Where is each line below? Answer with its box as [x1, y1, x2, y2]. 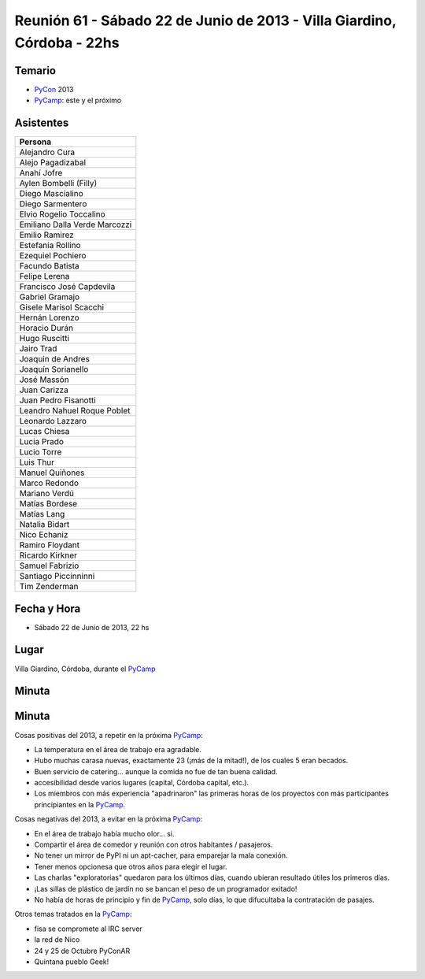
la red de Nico [34, 935, 80, 944]
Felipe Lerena [19, 271, 70, 282]
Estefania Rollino [19, 240, 81, 251]
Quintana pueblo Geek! [34, 957, 109, 966]
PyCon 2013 [34, 84, 74, 94]
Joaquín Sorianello [19, 364, 89, 375]
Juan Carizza [19, 384, 68, 395]
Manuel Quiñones [19, 467, 85, 478]
